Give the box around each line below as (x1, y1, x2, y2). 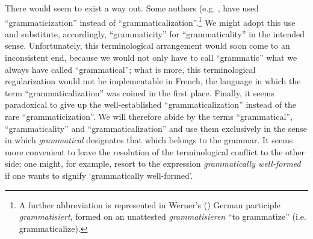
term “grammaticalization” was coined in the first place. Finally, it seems (5, 86, 274, 99)
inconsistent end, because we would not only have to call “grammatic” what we (5, 51, 297, 64)
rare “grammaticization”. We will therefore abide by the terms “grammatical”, (5, 110, 293, 122)
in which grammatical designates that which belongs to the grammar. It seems (5, 134, 293, 146)
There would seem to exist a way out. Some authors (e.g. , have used (5, 2, 259, 14)
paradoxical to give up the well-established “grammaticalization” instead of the (5, 98, 297, 111)
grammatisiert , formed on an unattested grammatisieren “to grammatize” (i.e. (19, 210, 306, 223)
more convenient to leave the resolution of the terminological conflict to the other (5, 145, 305, 158)
